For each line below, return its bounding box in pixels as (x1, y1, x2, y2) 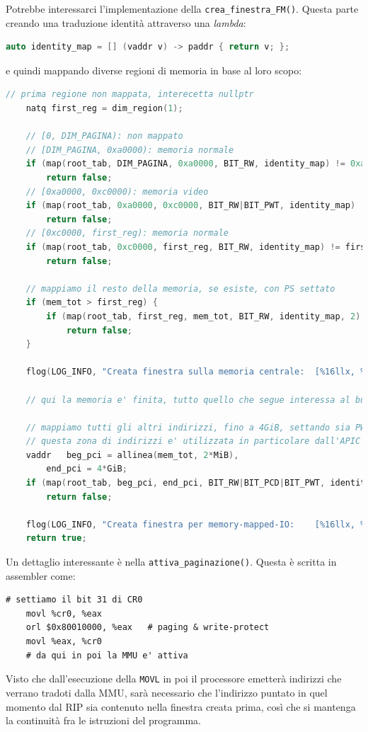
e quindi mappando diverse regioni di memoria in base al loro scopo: (6, 62, 302, 77)
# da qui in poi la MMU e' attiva (25, 650, 188, 660)
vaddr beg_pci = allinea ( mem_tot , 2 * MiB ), (25, 450, 239, 460)
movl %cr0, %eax (25, 608, 103, 619)
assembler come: (6, 568, 76, 583)
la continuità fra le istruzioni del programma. (6, 713, 201, 728)
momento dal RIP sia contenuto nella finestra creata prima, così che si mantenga (6, 699, 356, 714)
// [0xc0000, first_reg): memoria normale (25, 228, 229, 239)
